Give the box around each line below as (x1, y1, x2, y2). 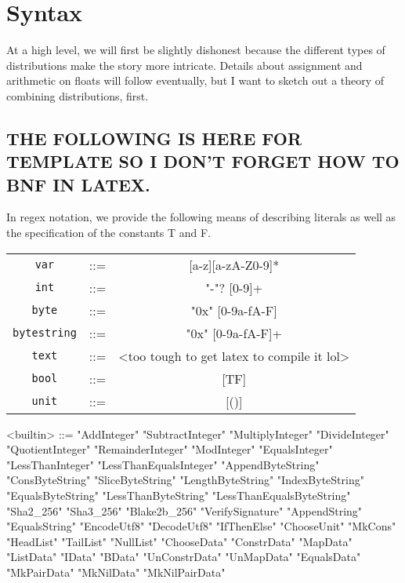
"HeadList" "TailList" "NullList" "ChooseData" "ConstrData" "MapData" (6, 533, 353, 549)
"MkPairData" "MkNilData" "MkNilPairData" (6, 564, 226, 581)
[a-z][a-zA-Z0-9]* (189, 255, 280, 274)
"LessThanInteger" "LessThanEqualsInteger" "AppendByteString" (6, 456, 320, 472)
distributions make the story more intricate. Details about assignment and (6, 56, 363, 73)
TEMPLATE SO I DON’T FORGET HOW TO (6, 149, 400, 173)
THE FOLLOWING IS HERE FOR (6, 126, 302, 150)
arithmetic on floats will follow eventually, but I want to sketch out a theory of (6, 72, 385, 89)
